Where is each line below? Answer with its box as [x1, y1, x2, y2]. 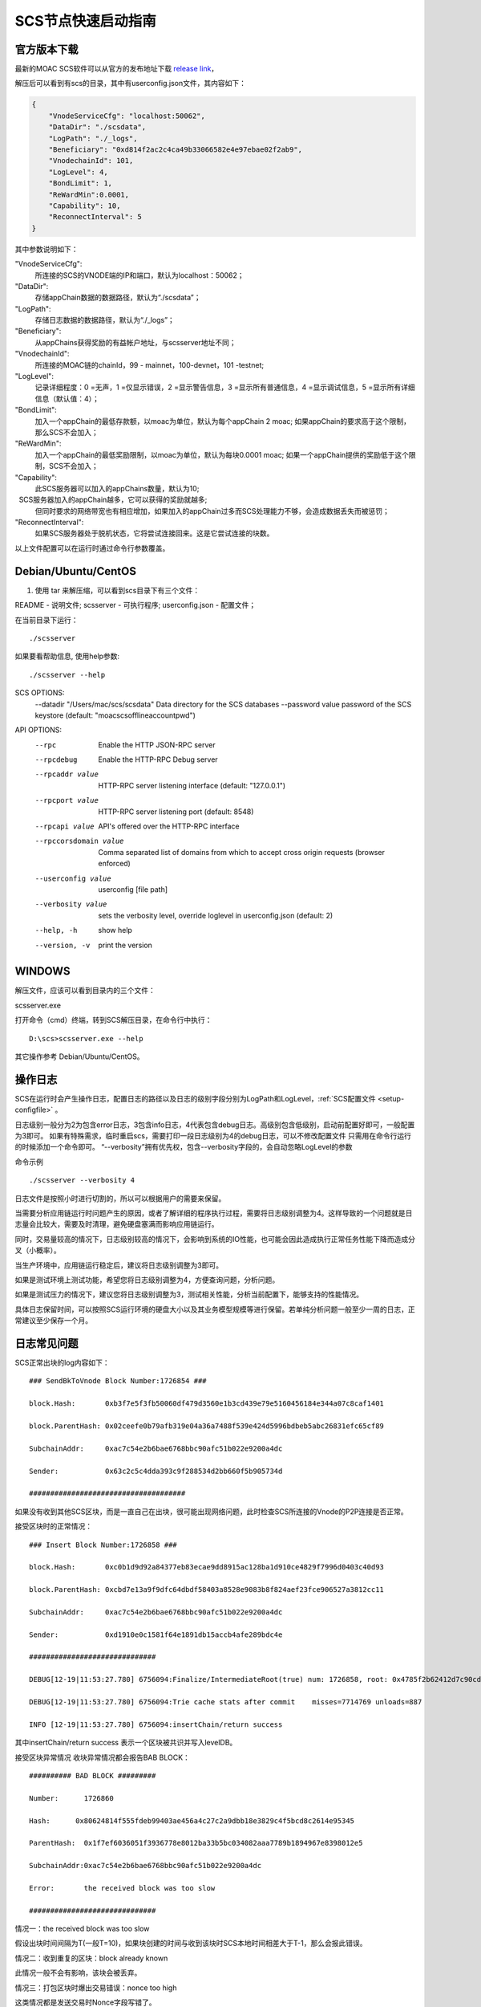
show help [98, 926, 132, 935]
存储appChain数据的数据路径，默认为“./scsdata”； [34, 293, 201, 303]
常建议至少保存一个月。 [14, 1316, 92, 1325]
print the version [98, 940, 152, 950]
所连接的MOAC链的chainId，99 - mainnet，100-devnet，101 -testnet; [34, 360, 265, 369]
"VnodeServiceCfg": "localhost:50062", [48, 111, 206, 120]
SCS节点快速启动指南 [14, 12, 156, 30]
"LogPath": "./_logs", [48, 133, 138, 143]
